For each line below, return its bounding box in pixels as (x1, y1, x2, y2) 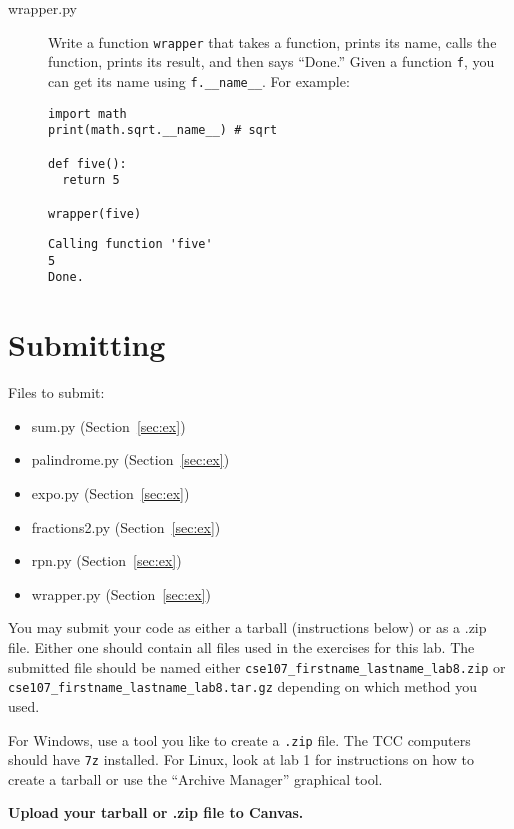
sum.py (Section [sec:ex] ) (31, 415, 186, 436)
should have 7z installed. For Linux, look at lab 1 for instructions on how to (8, 749, 474, 770)
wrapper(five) (48, 206, 142, 221)
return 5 (62, 173, 120, 188)
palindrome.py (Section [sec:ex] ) (31, 449, 230, 470)
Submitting (8, 324, 166, 365)
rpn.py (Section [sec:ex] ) (31, 550, 182, 571)
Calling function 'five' (48, 237, 213, 252)
